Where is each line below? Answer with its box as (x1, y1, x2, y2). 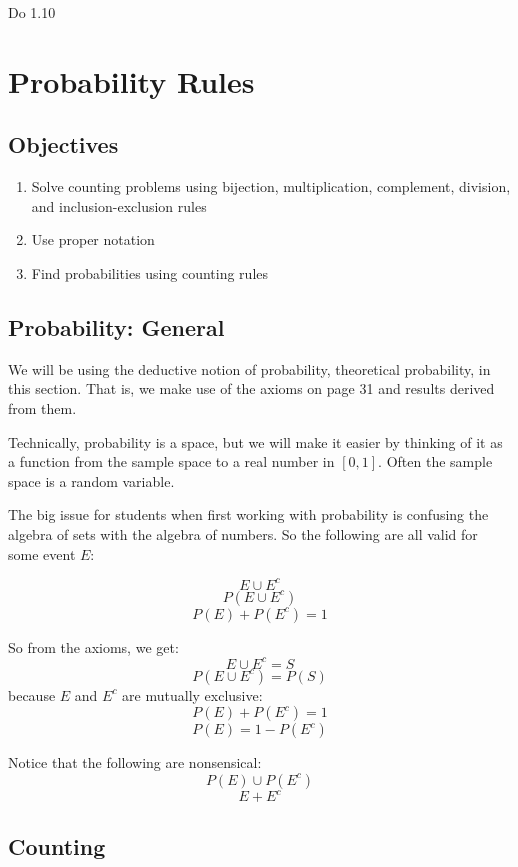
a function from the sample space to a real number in (8, 451, 335, 472)
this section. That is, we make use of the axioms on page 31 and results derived (8, 378, 495, 399)
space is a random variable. (8, 470, 175, 491)
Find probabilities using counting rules (31, 262, 269, 283)
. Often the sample (378, 451, 493, 472)
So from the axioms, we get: (8, 636, 179, 657)
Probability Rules (8, 60, 255, 101)
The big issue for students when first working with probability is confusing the (8, 504, 489, 525)
